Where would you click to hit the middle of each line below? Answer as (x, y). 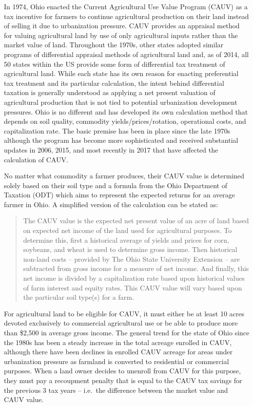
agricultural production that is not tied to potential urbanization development (121, 102)
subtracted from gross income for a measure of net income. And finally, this (136, 268)
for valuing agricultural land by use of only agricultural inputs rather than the (121, 35)
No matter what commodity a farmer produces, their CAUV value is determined (124, 176)
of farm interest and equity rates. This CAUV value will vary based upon (133, 287)
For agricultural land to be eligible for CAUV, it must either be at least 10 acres (124, 313)
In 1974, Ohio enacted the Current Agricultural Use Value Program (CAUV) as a (126, 6)
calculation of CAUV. (36, 159)
